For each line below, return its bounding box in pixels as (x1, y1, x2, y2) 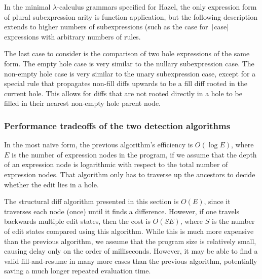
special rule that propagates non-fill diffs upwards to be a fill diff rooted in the (4, 78, 247, 89)
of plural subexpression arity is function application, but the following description (4, 11, 257, 22)
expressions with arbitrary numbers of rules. (4, 31, 141, 42)
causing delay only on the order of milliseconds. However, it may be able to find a (4, 246, 258, 256)
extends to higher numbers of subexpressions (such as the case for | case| (4, 21, 229, 32)
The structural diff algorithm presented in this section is (4, 196, 179, 207)
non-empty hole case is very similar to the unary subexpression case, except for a (4, 68, 256, 78)
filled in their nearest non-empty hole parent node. (4, 98, 161, 108)
